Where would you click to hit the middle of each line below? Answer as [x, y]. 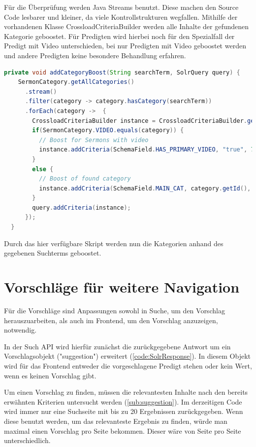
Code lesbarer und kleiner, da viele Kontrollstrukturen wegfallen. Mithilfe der [121, 17]
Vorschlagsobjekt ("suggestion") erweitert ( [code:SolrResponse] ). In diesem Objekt [127, 356]
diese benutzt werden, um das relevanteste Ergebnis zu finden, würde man [116, 421]
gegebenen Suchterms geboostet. [53, 253]
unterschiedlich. [27, 440]
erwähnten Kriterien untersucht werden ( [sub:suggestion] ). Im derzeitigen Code [123, 401]
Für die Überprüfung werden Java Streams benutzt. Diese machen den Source [121, 7]
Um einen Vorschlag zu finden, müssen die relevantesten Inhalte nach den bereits [126, 392]
